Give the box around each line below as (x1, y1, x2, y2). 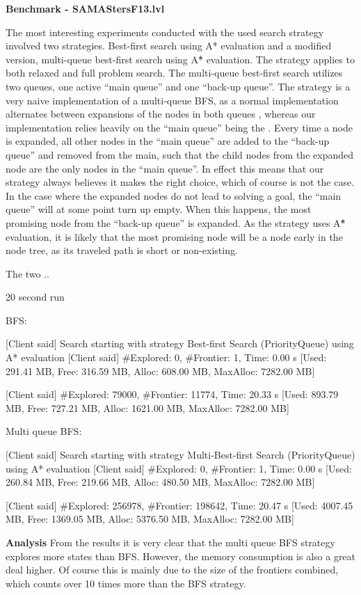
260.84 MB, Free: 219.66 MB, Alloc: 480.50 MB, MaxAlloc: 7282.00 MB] (6, 475, 315, 489)
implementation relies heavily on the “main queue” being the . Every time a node (6, 120, 353, 134)
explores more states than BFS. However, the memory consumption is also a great (6, 548, 356, 563)
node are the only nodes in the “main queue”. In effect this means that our (6, 161, 324, 175)
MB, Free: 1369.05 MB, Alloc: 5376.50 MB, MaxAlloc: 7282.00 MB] (6, 511, 294, 526)
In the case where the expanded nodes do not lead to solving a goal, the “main (6, 188, 342, 203)
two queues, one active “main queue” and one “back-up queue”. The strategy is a (6, 79, 351, 93)
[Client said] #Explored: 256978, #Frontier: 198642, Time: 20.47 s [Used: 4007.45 (6, 498, 353, 512)
